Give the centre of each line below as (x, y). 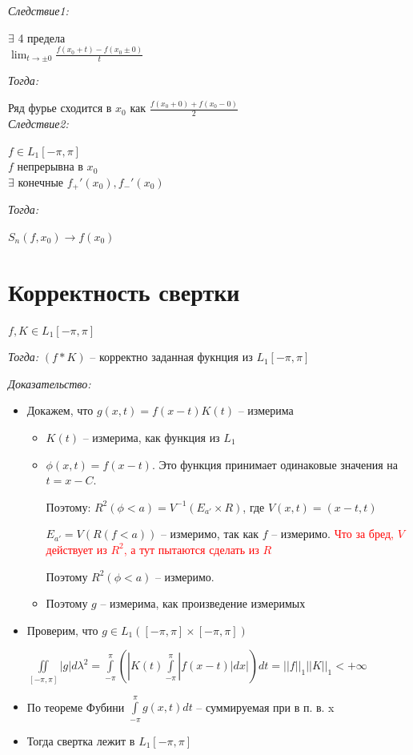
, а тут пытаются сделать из (191, 549)
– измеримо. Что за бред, (333, 534)
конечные (41, 181)
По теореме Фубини (76, 707)
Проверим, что (62, 630)
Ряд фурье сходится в (60, 108)
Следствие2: (38, 124)
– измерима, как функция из (151, 437)
